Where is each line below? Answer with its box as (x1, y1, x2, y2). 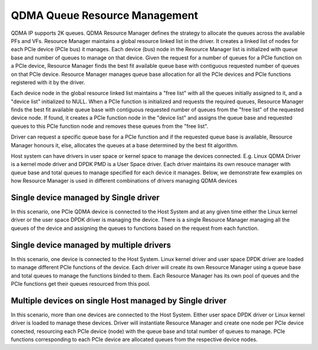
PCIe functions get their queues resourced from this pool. (11, 280, 151, 287)
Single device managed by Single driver (11, 193, 160, 203)
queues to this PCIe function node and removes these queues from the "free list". (11, 123, 208, 130)
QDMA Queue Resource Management (11, 9, 198, 22)
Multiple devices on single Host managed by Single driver (11, 295, 227, 306)
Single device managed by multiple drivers (11, 240, 171, 250)
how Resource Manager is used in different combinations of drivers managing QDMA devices (11, 177, 238, 184)
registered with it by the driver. (11, 78, 85, 85)
